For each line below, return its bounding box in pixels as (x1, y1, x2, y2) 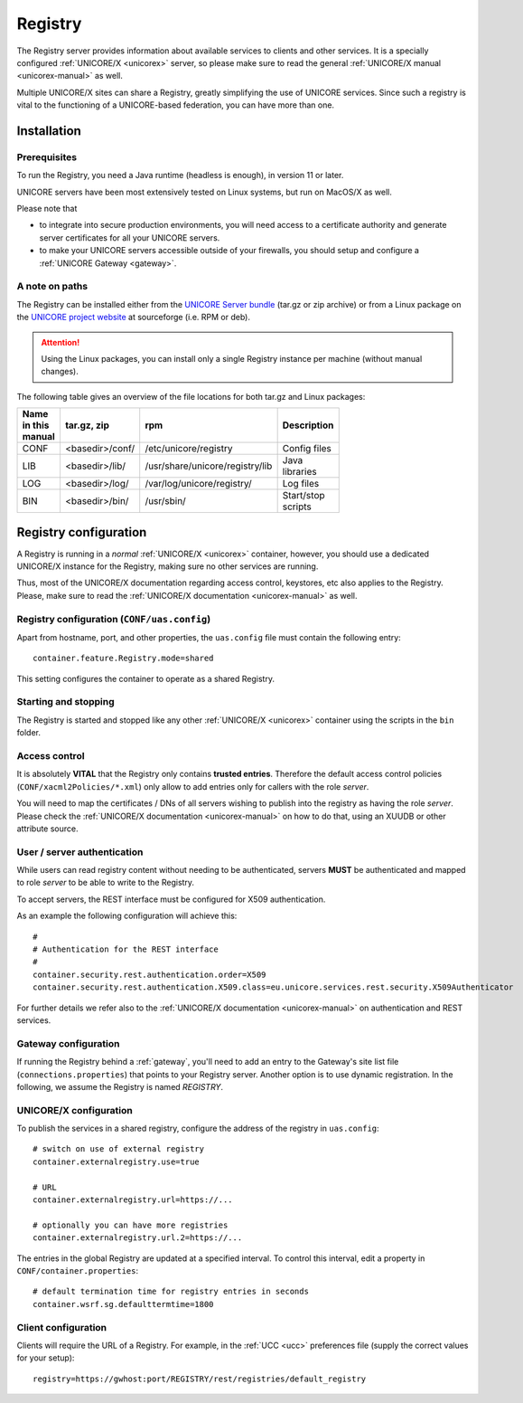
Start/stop (282, 489, 325, 502)
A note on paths (16, 280, 89, 293)
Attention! (41, 337, 80, 347)
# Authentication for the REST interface (33, 944, 219, 954)
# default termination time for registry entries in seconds (33, 1286, 309, 1297)
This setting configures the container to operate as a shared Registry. (16, 673, 276, 684)
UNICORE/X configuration (16, 1104, 133, 1116)
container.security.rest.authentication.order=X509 (33, 969, 266, 980)
